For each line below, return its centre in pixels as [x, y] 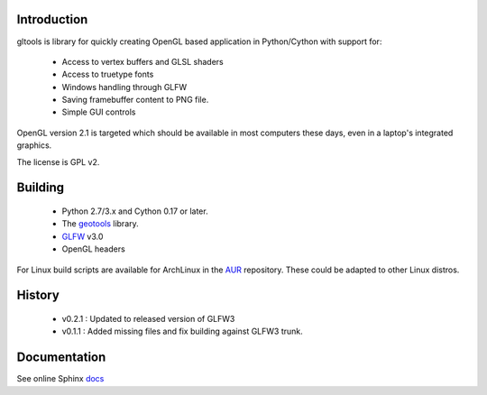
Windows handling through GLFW [124, 87]
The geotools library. [100, 224]
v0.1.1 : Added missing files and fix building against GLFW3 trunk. [183, 331]
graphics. [34, 145]
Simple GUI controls [99, 112]
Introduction [52, 19]
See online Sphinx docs [60, 379]
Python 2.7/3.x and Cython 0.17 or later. [135, 211]
